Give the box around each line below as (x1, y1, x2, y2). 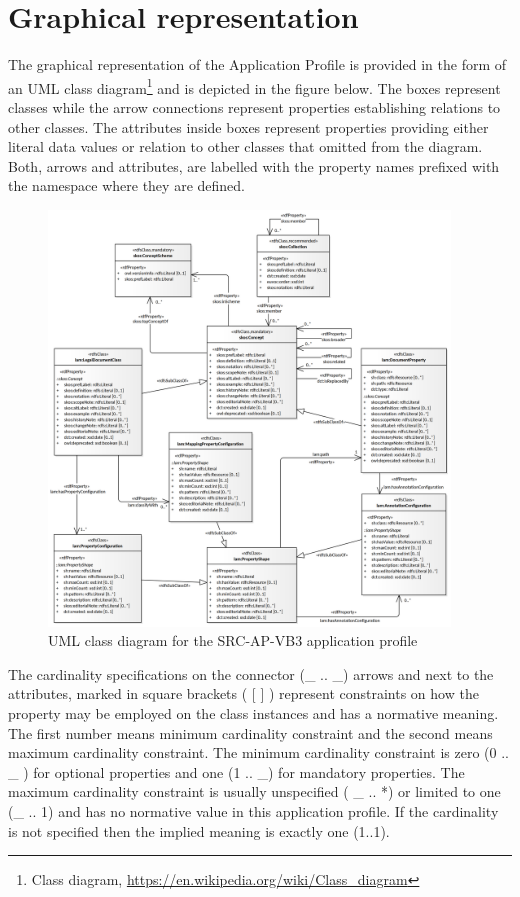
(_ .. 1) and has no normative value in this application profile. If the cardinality (8, 800, 499, 821)
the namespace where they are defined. (8, 175, 245, 196)
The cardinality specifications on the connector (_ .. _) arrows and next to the (8, 663, 494, 684)
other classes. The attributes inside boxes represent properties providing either (8, 116, 489, 137)
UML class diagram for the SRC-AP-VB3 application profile (48, 630, 418, 651)
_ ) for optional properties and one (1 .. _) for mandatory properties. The (8, 761, 465, 782)
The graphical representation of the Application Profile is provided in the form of (8, 54, 507, 75)
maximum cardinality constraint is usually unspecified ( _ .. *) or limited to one (8, 781, 501, 802)
